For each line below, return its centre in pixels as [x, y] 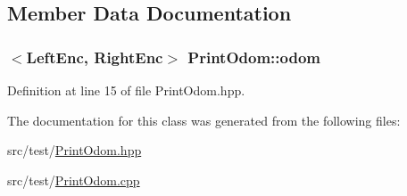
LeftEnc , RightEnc [95, 57]
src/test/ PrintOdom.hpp [75, 150]
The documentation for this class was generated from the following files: [204, 120]
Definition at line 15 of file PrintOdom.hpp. [126, 90]
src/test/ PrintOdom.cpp [74, 180]
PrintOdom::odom [254, 57]
